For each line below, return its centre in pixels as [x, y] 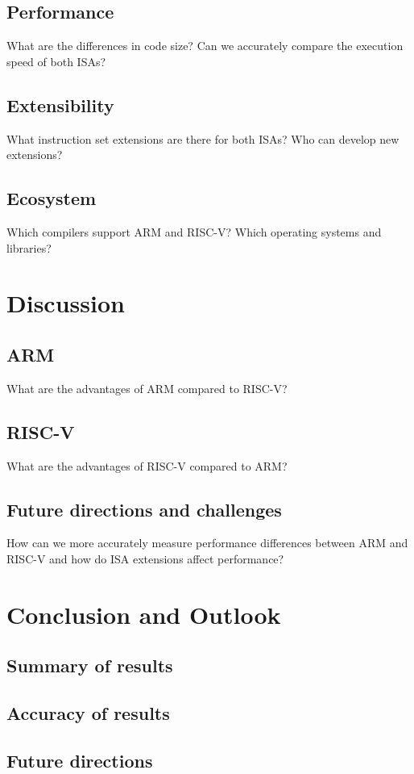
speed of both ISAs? [56, 61]
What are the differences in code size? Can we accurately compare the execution [205, 46]
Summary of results [90, 665]
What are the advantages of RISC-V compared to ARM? [147, 465]
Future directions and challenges [144, 509]
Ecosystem [52, 198]
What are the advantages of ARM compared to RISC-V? [147, 388]
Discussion [66, 303]
